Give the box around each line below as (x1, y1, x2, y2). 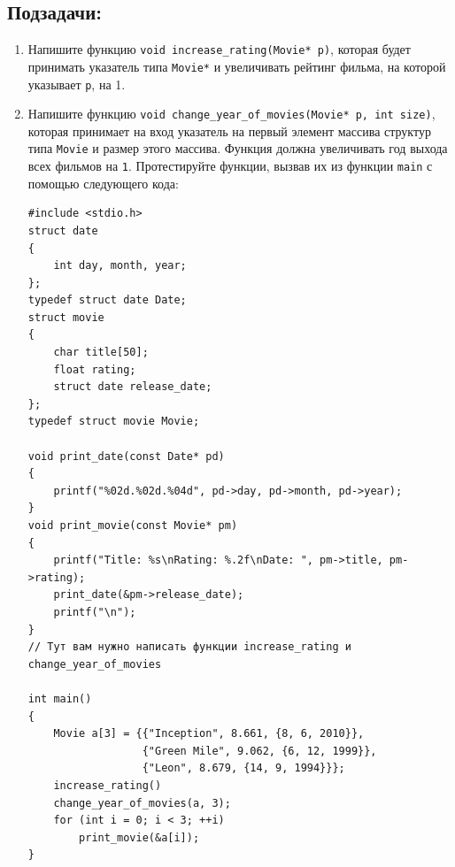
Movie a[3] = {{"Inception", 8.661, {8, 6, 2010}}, (53, 727, 365, 740)
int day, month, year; (53, 259, 187, 272)
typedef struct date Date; (27, 294, 187, 307)
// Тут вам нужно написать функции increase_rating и (27, 641, 351, 654)
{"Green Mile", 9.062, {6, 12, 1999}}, (142, 744, 377, 757)
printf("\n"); (53, 605, 136, 618)
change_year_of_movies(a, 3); (53, 796, 231, 809)
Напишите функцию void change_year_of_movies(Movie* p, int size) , (27, 104, 436, 123)
